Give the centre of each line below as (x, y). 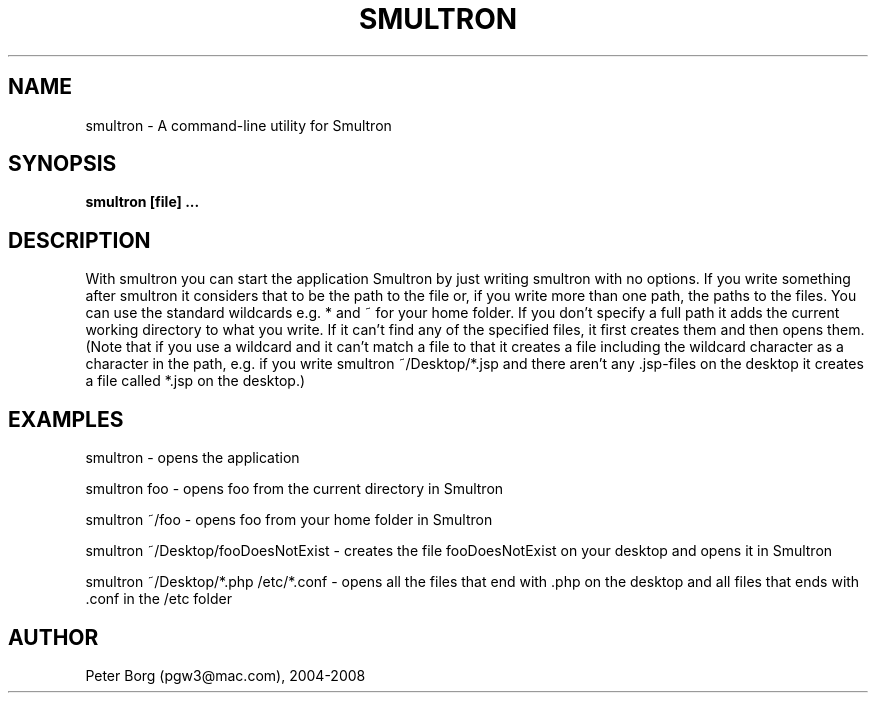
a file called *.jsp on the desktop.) (195, 381)
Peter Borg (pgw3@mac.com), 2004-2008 (225, 675)
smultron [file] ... (142, 202)
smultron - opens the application (192, 458)
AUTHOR (53, 637)
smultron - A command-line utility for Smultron (238, 125)
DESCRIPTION (79, 240)
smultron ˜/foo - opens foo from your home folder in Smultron (289, 520)
